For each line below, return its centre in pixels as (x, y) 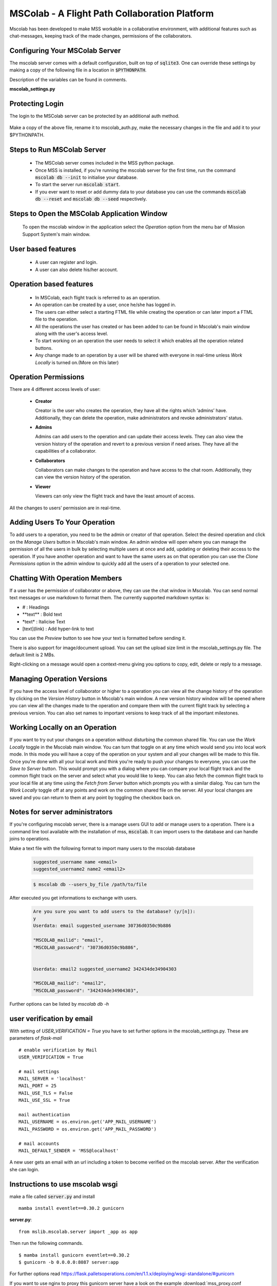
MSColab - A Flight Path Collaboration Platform (112, 13)
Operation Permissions (47, 377)
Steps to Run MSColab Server (58, 149)
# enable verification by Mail (58, 1050)
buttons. (44, 348)
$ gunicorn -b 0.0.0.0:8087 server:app (69, 1262)
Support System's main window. (56, 234)
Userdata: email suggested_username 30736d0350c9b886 (102, 926)
